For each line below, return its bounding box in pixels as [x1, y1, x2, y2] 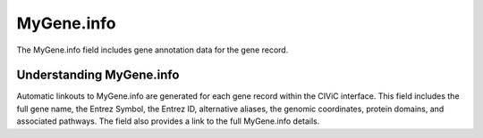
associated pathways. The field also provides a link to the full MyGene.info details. [16, 116, 320, 126]
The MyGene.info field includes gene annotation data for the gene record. [16, 45, 289, 55]
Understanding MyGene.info [16, 68, 180, 83]
